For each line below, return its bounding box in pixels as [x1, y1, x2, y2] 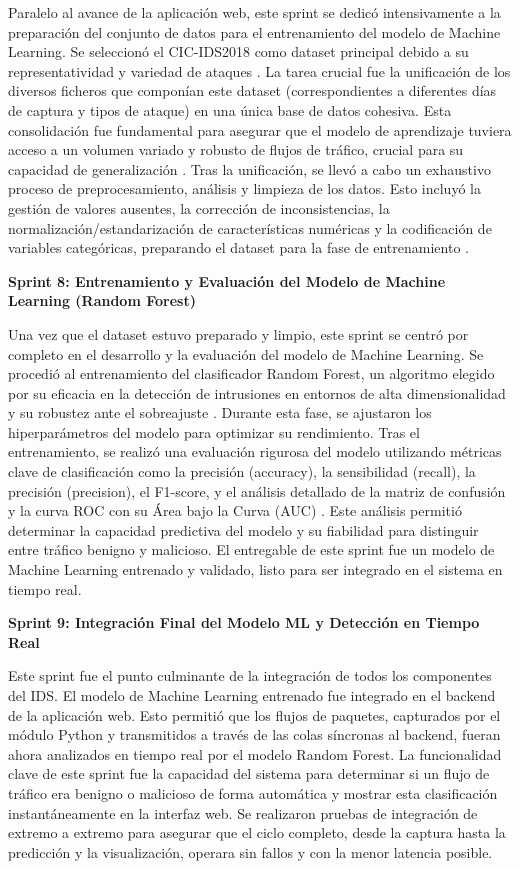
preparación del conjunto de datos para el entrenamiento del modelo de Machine [8, 21, 501, 42]
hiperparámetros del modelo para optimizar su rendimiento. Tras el [8, 421, 420, 442]
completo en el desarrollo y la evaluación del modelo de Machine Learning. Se [8, 343, 484, 364]
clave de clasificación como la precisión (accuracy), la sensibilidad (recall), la [8, 461, 476, 482]
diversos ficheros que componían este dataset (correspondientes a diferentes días [8, 80, 497, 101]
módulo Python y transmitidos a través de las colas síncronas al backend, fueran [8, 724, 501, 745]
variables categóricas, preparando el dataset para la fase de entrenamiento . [8, 237, 469, 258]
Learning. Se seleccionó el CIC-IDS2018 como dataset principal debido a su [8, 41, 469, 62]
